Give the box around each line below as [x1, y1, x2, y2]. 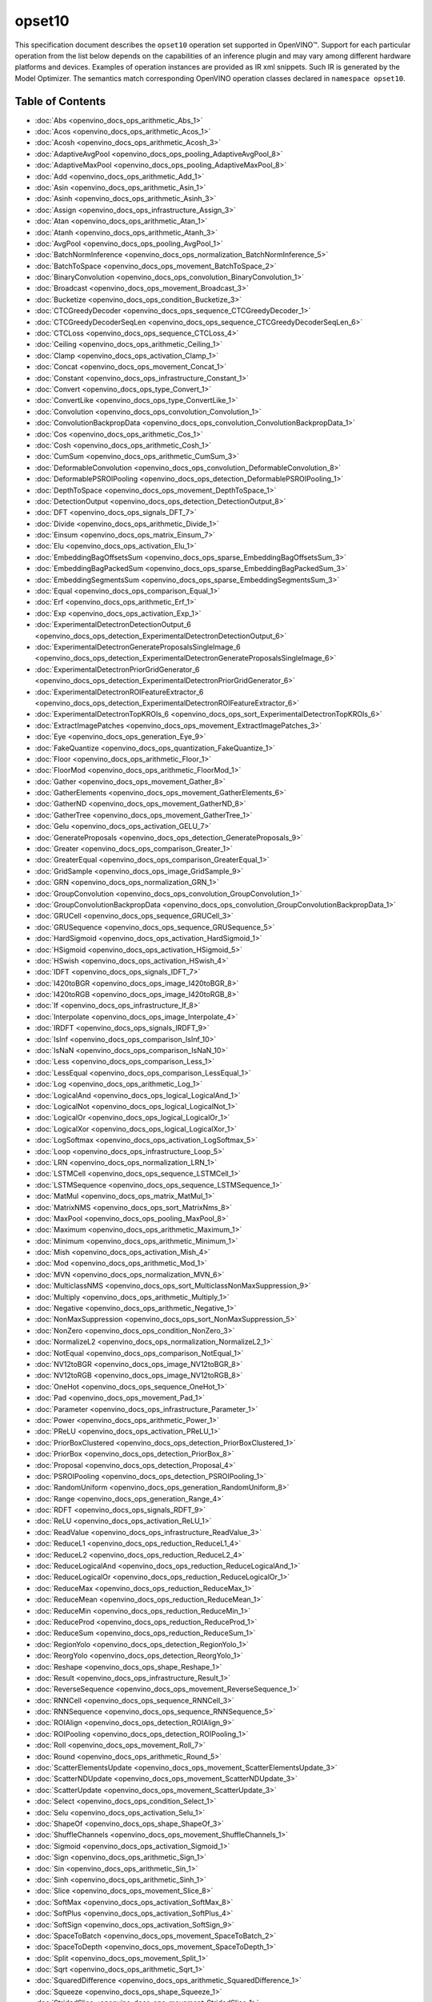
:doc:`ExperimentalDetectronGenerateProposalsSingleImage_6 [34, 641, 241, 652]
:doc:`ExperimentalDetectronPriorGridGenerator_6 [34, 665, 200, 674]
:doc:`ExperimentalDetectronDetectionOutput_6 [34, 620, 191, 629]
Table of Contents [14, 94, 106, 108]
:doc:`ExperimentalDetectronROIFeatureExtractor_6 [34, 687, 204, 697]
